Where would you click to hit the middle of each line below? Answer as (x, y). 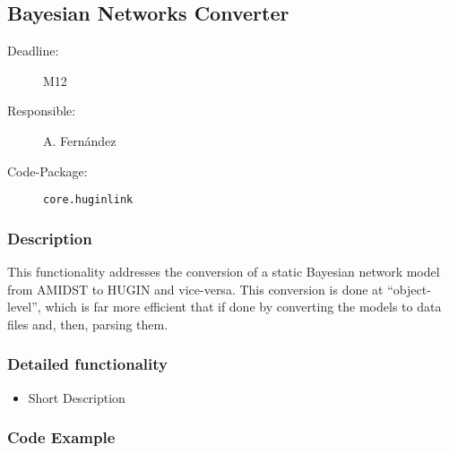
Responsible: (42, 111)
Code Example (61, 437)
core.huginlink (88, 200)
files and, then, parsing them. (88, 324)
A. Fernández (80, 140)
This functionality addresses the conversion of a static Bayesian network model (224, 272)
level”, (24, 307)
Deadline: (33, 51)
